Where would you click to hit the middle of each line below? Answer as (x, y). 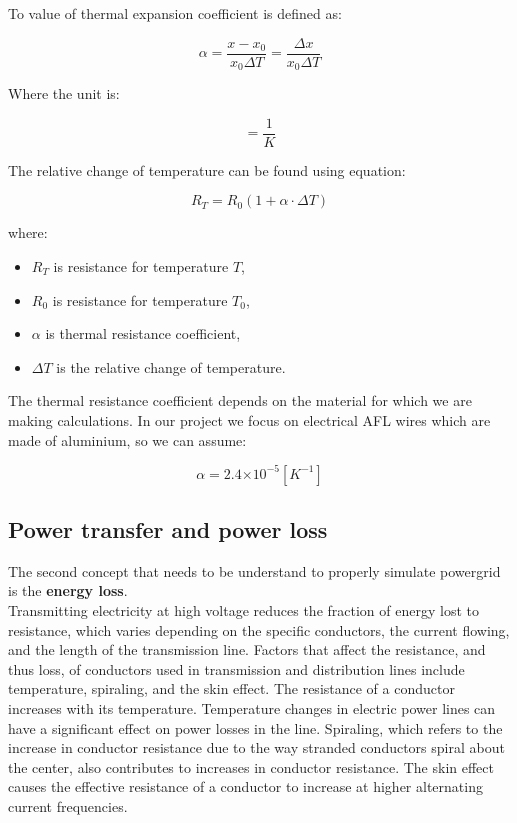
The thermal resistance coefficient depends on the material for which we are (240, 400)
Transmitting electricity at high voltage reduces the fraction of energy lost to (243, 610)
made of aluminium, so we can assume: (127, 439)
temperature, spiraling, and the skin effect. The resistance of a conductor (231, 688)
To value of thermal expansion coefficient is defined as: (175, 13)
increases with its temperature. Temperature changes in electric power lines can (252, 707)
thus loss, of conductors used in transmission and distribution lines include (236, 668)
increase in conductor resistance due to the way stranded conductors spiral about (256, 747)
